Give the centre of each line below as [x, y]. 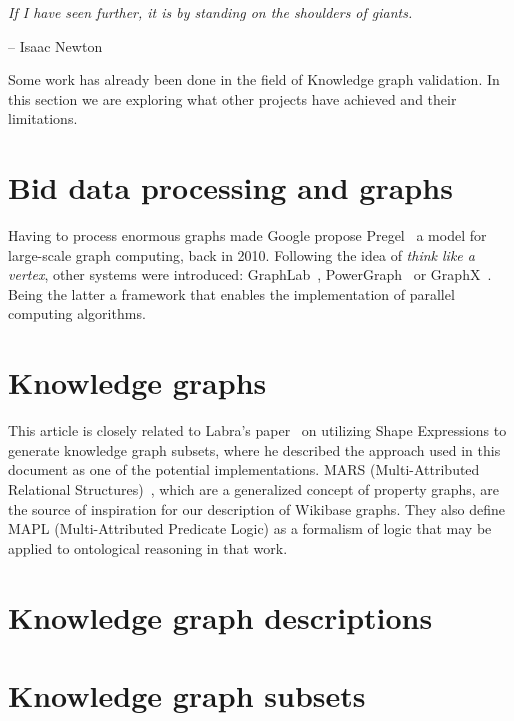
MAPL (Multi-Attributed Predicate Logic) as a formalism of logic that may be [250, 528]
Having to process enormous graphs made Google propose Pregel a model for [247, 235]
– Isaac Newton [55, 45]
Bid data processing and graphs [230, 187]
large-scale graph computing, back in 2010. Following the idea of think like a [241, 254]
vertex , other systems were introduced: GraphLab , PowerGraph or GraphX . [250, 274]
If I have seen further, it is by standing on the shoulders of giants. [210, 12]
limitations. [43, 118]
